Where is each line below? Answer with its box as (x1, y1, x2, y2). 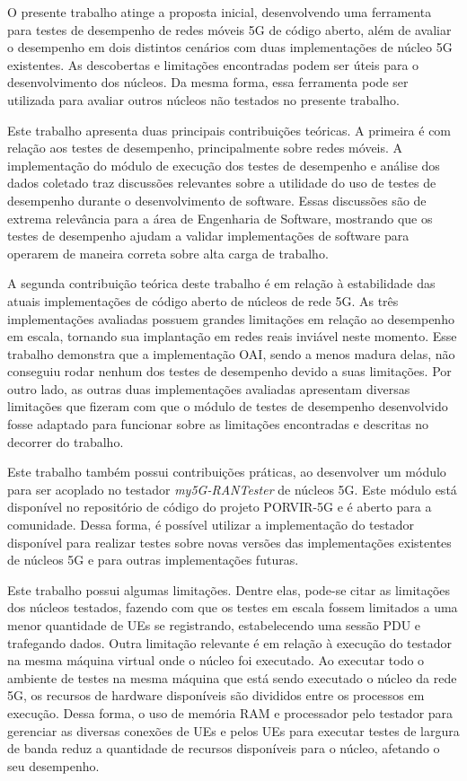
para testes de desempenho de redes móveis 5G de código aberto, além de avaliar (7, 20, 452, 39)
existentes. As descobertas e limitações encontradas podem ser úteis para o (7, 55, 419, 74)
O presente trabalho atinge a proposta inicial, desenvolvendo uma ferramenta (7, 3, 432, 21)
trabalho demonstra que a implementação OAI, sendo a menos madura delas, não (7, 344, 455, 363)
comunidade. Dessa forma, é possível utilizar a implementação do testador (7, 515, 414, 534)
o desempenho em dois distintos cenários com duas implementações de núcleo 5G (7, 38, 453, 57)
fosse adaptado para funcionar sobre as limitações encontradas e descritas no (7, 415, 429, 434)
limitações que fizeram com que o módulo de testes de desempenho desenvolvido (7, 397, 448, 416)
